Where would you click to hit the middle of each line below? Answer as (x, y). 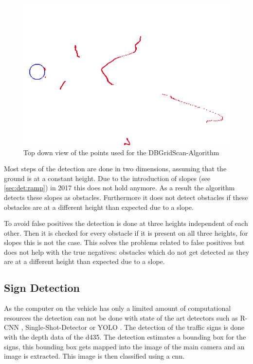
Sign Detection (42, 288)
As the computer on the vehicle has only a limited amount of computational (117, 308)
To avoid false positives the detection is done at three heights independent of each (126, 223)
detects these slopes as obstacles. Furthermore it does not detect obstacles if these (126, 197)
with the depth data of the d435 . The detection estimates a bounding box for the (125, 337)
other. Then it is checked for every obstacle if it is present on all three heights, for (126, 233)
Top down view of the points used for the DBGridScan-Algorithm (121, 152)
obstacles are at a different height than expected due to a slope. (99, 207)
